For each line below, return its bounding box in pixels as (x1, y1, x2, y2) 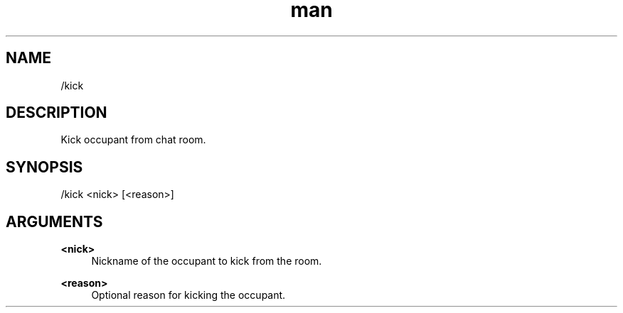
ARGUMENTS (6, 212, 103, 231)
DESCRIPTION (6, 104, 107, 122)
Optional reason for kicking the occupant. (91, 289, 286, 302)
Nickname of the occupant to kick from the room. (91, 255, 322, 268)
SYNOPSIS (6, 158, 83, 176)
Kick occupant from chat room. (60, 133, 206, 146)
